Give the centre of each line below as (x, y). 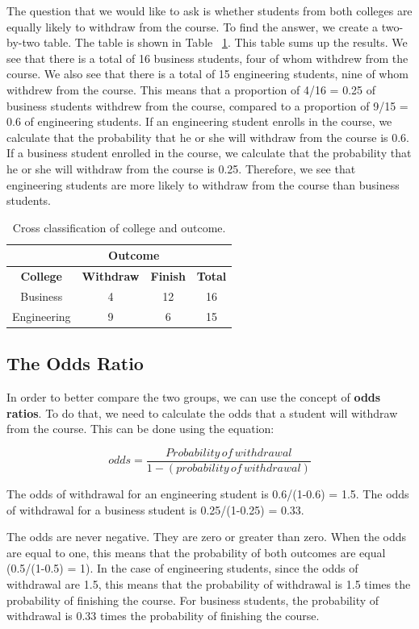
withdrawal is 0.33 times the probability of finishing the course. (163, 616)
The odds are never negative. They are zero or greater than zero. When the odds (207, 537)
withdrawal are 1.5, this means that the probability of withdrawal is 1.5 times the (209, 583)
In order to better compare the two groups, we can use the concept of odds (194, 397)
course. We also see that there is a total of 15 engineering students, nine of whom (207, 74)
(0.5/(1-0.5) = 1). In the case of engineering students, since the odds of (182, 568)
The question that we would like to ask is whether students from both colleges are (209, 10)
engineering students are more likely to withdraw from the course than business (203, 184)
